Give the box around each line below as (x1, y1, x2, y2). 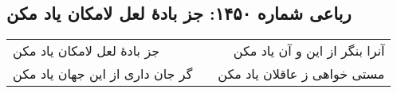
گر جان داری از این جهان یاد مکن (13, 64, 193, 83)
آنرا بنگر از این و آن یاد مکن (233, 41, 385, 60)
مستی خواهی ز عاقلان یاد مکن (218, 64, 385, 83)
